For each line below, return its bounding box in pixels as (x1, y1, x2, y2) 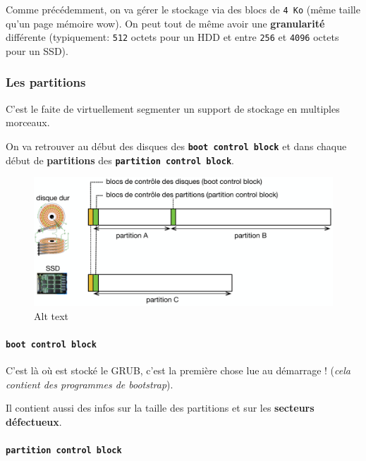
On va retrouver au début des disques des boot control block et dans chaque (6, 138, 347, 153)
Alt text (34, 308, 68, 323)
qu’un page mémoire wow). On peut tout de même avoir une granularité (6, 16, 325, 30)
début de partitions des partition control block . (6, 152, 234, 167)
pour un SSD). (6, 43, 68, 58)
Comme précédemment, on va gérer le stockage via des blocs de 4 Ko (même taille (6, 2, 360, 16)
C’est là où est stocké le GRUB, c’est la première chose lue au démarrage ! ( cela (6, 363, 350, 378)
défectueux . (6, 414, 62, 429)
